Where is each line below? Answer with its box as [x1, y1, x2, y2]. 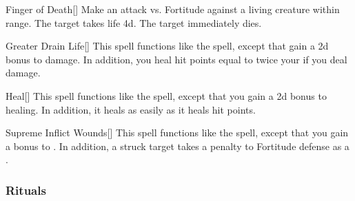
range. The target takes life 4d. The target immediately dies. [6, 15, 262, 30]
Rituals [6, 181, 46, 198]
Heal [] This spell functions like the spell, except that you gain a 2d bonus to [6, 88, 327, 103]
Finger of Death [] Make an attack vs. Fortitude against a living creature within [6, 2, 340, 16]
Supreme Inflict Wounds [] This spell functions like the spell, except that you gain [6, 125, 349, 140]
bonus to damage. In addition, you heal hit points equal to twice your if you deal [6, 52, 347, 66]
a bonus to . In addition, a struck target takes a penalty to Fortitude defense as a [6, 138, 349, 153]
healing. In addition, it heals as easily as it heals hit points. [6, 102, 256, 116]
